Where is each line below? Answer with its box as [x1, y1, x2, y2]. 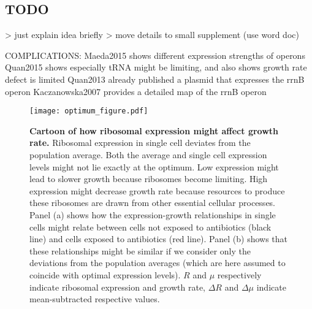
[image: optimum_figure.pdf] [29, 107, 148, 116]
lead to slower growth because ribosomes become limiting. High [29, 172, 268, 185]
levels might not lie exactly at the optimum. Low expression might [29, 160, 279, 173]
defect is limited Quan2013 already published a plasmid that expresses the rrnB [5, 72, 305, 85]
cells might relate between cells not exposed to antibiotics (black [29, 220, 272, 233]
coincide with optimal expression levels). [29, 268, 181, 281]
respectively [217, 268, 262, 281]
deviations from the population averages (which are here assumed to [29, 256, 286, 269]
